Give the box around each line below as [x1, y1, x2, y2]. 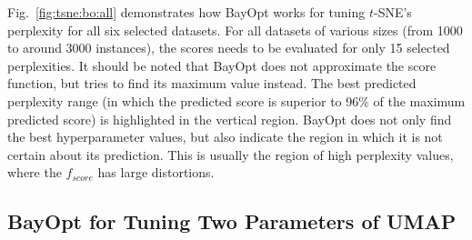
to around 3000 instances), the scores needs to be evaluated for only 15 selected [7, 38, 450, 57]
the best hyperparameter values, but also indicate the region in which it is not [7, 127, 443, 146]
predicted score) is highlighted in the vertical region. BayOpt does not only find [7, 109, 452, 128]
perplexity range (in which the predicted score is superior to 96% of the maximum [7, 91, 466, 110]
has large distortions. [97, 163, 215, 182]
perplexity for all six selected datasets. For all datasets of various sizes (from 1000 [7, 20, 463, 39]
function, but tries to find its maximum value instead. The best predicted [7, 74, 417, 93]
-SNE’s [374, 3, 412, 21]
